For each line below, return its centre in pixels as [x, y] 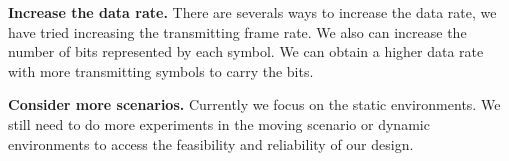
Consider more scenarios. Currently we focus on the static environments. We [254, 104]
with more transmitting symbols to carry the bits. [161, 70]
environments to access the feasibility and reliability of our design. [211, 143]
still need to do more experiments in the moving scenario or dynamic [219, 123]
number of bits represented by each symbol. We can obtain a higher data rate [246, 51]
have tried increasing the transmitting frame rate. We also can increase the [237, 31]
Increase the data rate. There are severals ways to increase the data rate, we [252, 12]
